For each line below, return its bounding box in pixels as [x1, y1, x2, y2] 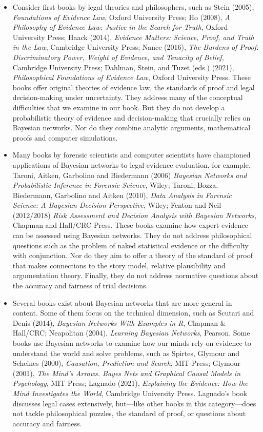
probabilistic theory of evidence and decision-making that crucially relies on [12, 112, 251, 123]
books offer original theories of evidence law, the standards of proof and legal [12, 82, 255, 92]
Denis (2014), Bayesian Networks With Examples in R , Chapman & [12, 317, 226, 328]
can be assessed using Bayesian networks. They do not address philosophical [12, 230, 252, 241]
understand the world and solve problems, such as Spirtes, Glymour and [12, 347, 239, 358]
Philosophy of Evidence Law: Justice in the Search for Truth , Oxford [12, 22, 228, 32]
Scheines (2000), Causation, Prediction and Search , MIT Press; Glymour [12, 358, 241, 368]
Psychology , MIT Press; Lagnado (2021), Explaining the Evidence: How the [12, 378, 248, 388]
